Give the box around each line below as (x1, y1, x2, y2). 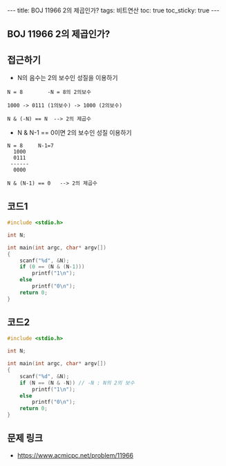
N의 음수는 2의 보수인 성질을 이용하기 (17, 74, 118, 82)
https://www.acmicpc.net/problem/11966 (17, 451, 133, 459)
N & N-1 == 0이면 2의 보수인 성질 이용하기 (17, 129, 132, 137)
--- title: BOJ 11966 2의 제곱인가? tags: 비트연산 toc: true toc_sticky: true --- (7, 6, 220, 15)
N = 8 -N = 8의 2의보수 (7, 88, 92, 96)
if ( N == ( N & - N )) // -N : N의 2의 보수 (19, 379, 135, 386)
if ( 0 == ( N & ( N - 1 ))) (19, 263, 85, 270)
